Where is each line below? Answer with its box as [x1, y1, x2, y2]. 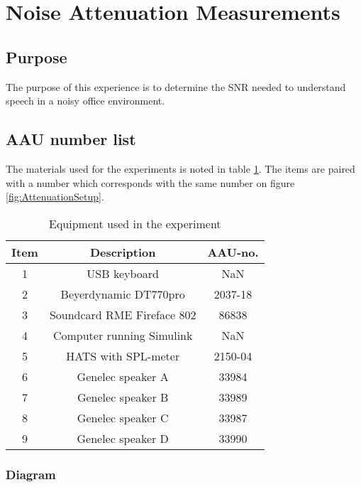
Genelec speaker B [77, 388, 169, 405]
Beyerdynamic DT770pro [60, 285, 185, 302]
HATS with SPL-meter [66, 347, 180, 364]
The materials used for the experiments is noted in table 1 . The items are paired [6, 161, 355, 176]
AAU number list [6, 128, 136, 150]
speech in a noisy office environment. [6, 93, 165, 108]
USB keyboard [87, 264, 159, 282]
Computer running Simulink [52, 326, 193, 343]
